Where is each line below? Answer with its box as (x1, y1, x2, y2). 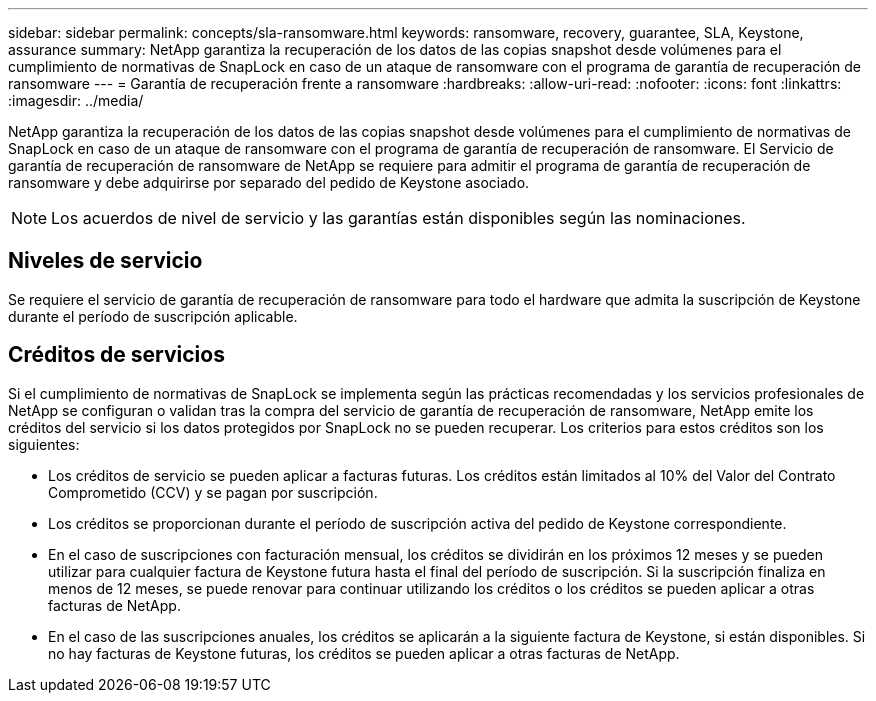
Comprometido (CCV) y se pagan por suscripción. (48, 483, 378, 501)
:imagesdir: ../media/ (8, 92, 144, 109)
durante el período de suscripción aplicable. (8, 307, 298, 325)
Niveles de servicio (8, 248, 203, 274)
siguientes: (8, 435, 80, 453)
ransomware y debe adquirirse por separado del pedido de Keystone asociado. (8, 174, 530, 191)
